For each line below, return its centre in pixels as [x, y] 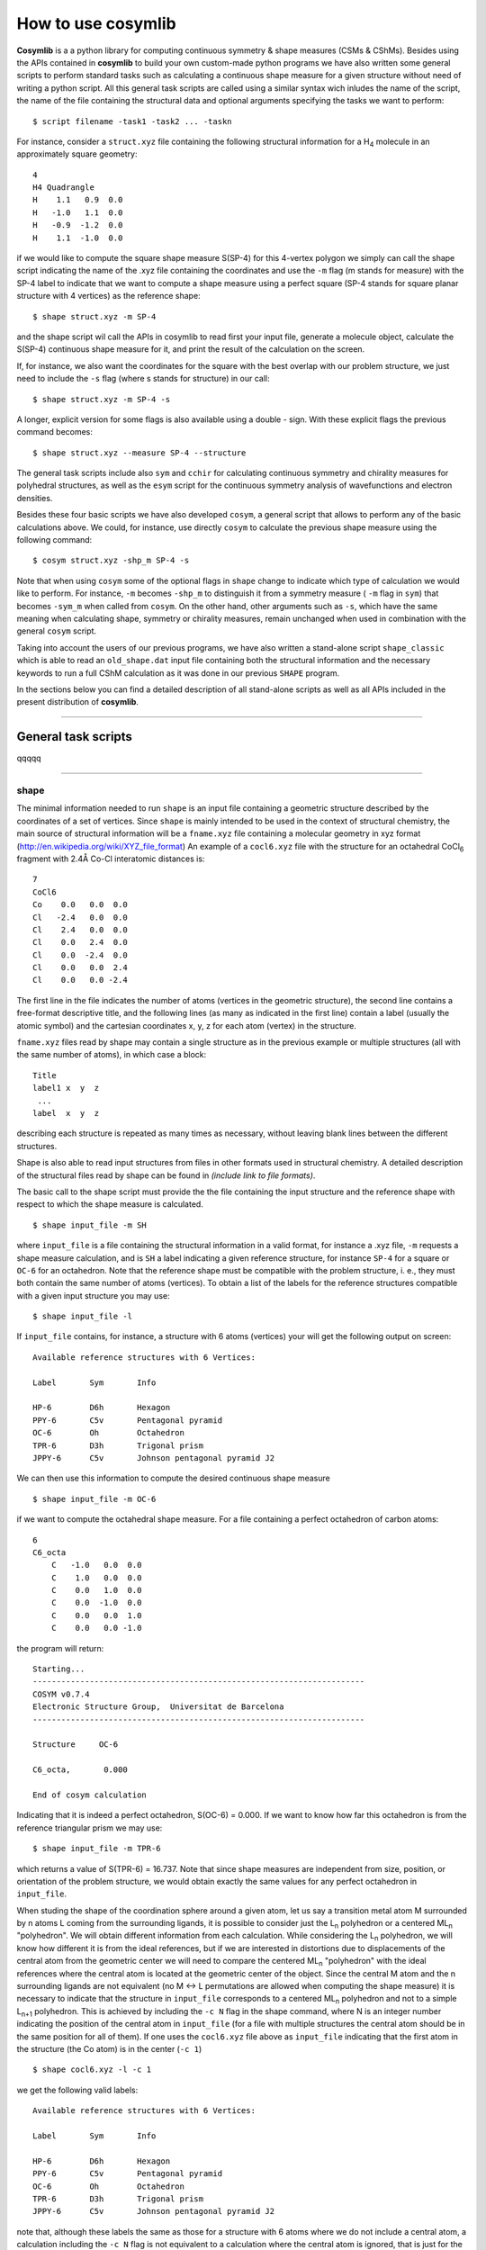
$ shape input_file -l [83, 1317]
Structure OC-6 [76, 1745]
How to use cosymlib [96, 23]
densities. [35, 498]
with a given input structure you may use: [93, 1295]
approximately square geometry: [77, 154]
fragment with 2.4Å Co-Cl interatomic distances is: [111, 859]
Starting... [59, 1669]
